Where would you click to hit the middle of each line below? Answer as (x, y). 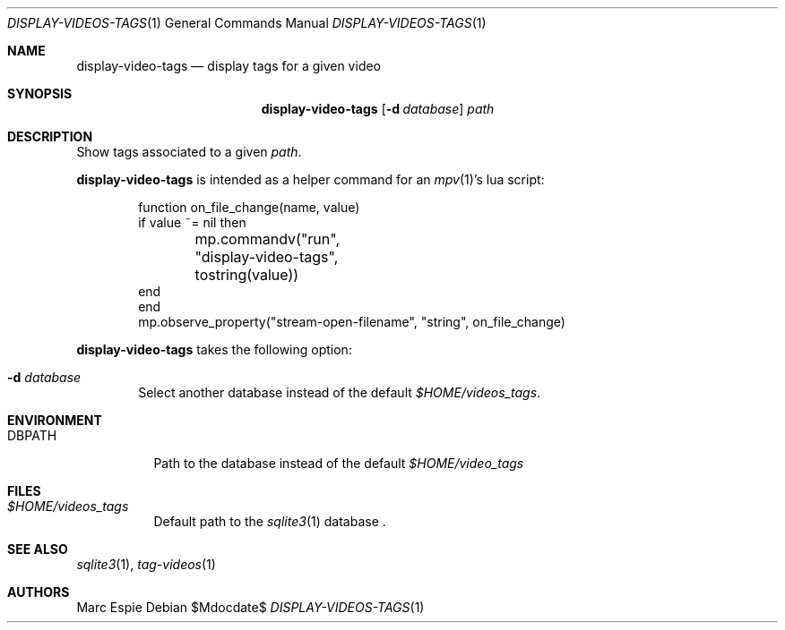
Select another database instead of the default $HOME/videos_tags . (340, 392)
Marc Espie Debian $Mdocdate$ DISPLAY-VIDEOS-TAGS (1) (250, 607)
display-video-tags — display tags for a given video (229, 66)
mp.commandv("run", (267, 239)
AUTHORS (39, 592)
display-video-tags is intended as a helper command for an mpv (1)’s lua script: (311, 179)
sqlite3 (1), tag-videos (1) (146, 564)
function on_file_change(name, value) (249, 207)
